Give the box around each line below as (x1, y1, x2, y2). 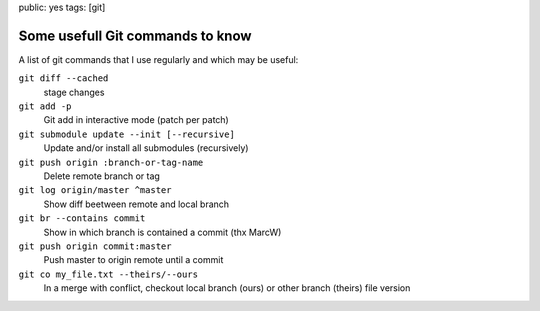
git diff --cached (18, 73, 109, 84)
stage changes (43, 86, 105, 98)
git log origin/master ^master (18, 185, 172, 196)
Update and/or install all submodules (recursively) (43, 142, 249, 154)
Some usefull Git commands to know (18, 27, 252, 44)
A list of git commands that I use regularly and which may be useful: (18, 53, 299, 65)
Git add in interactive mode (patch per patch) (43, 114, 229, 126)
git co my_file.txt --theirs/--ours (18, 268, 199, 280)
